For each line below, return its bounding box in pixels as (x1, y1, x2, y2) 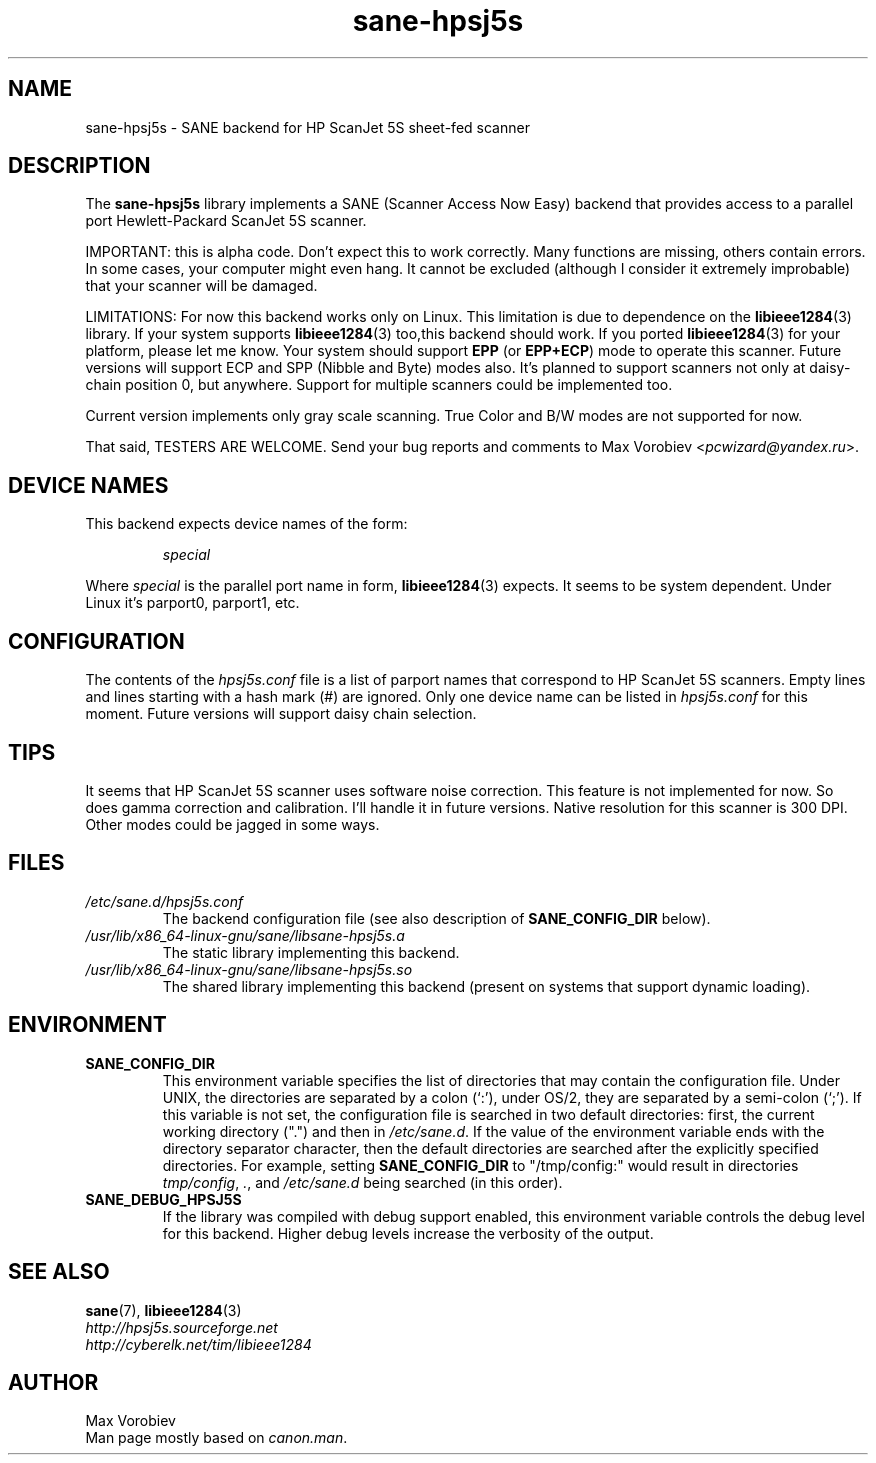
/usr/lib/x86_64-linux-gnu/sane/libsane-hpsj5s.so (85, 960, 413, 978)
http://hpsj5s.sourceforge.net (85, 1318, 278, 1336)
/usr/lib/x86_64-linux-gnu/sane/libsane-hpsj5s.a (85, 926, 405, 944)
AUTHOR (8, 1369, 99, 1395)
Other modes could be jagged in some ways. (85, 815, 380, 833)
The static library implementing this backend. (162, 943, 460, 961)
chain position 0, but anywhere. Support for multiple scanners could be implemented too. (85, 376, 673, 394)
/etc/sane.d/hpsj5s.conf (85, 892, 244, 910)
